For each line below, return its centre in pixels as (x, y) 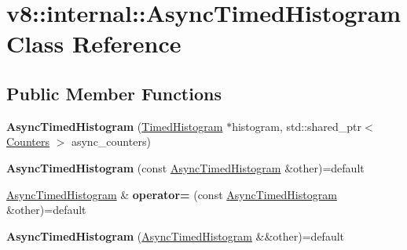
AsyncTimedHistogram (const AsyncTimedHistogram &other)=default (185, 167)
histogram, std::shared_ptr (297, 126)
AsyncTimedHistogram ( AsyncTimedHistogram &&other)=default (175, 236)
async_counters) (111, 141)
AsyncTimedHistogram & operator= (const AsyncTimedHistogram (172, 194)
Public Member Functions (114, 93)
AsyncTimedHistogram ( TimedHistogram (115, 126)
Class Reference (94, 43)
